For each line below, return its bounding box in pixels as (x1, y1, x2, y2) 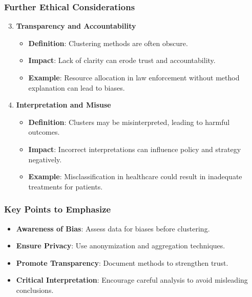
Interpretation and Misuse (16, 99, 111, 110)
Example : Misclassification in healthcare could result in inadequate (28, 171, 242, 182)
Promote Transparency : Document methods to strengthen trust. (16, 257, 228, 268)
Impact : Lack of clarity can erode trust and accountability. (28, 55, 216, 66)
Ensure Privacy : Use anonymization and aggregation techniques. (16, 240, 225, 251)
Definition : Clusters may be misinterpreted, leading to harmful (28, 116, 230, 127)
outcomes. (28, 126, 60, 137)
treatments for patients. (28, 181, 103, 192)
